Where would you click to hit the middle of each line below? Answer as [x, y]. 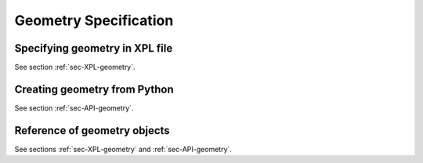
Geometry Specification [94, 20]
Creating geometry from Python [94, 89]
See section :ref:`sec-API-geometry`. [74, 108]
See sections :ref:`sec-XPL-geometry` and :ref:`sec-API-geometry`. [123, 149]
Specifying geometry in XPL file [94, 48]
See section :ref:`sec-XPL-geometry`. [75, 67]
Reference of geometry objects [92, 130]
